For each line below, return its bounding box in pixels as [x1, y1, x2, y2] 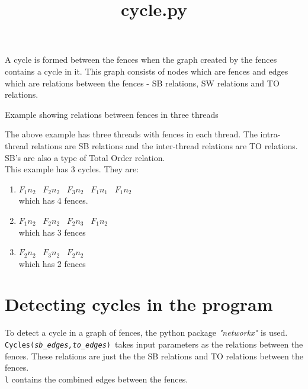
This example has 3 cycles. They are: [5, 163, 139, 175]
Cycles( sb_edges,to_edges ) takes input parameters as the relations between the [5, 338, 303, 350]
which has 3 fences [18, 226, 86, 238]
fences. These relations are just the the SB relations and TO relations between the [5, 349, 303, 362]
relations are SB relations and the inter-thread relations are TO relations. [31, 139, 298, 152]
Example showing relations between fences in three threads [5, 108, 219, 120]
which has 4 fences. [18, 194, 88, 207]
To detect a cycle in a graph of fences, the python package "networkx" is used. [5, 326, 288, 339]
